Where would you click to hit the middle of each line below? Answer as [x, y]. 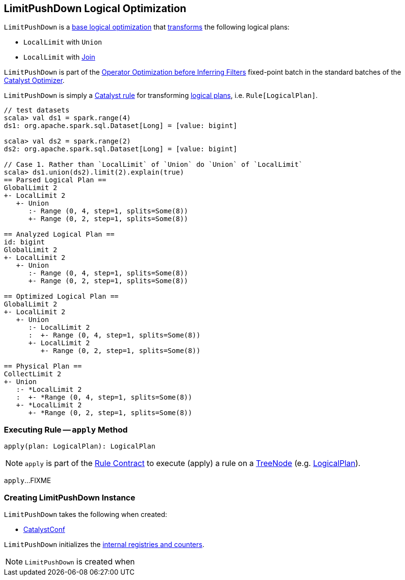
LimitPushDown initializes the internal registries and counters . [104, 544]
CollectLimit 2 [33, 374]
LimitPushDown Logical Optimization [95, 8]
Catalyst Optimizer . [34, 81]
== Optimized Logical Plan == [61, 297]
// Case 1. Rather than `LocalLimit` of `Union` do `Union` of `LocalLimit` [153, 165]
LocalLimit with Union [63, 42]
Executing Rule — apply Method [66, 429]
